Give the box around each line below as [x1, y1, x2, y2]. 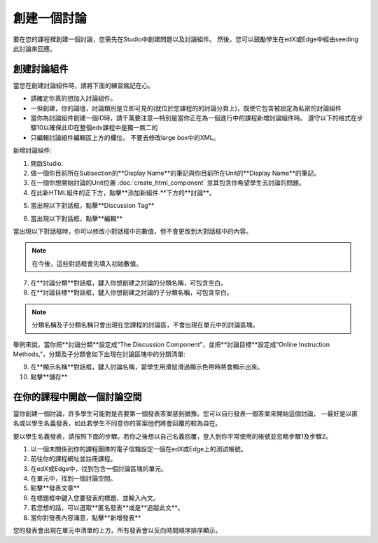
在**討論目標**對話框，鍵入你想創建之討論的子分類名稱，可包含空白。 [30, 288, 234, 297]
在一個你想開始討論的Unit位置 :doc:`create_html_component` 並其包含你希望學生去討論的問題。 [30, 178, 306, 187]
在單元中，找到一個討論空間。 [30, 474, 117, 483]
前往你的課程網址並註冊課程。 [30, 455, 117, 463]
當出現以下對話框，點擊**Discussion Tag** [30, 202, 155, 210]
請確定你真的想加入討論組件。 [30, 94, 117, 103]
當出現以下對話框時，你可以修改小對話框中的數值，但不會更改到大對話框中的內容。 [13, 227, 252, 235]
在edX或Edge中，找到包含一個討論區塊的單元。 [30, 464, 168, 472]
